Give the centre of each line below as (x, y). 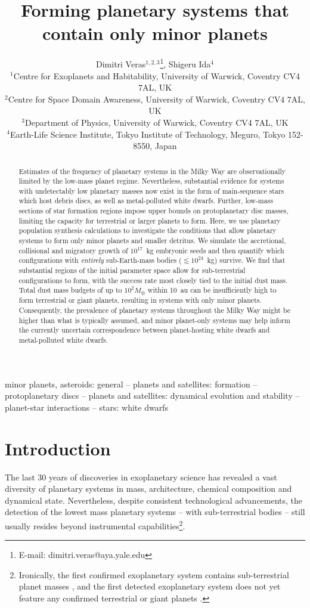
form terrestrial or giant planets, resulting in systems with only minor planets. (140, 300)
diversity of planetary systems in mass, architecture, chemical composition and (148, 488)
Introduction (58, 448)
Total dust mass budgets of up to (70, 290)
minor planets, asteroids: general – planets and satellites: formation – (131, 384)
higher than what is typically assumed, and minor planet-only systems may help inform (154, 320)
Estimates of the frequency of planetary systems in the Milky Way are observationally (152, 171)
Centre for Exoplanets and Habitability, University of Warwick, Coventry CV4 (156, 75)
